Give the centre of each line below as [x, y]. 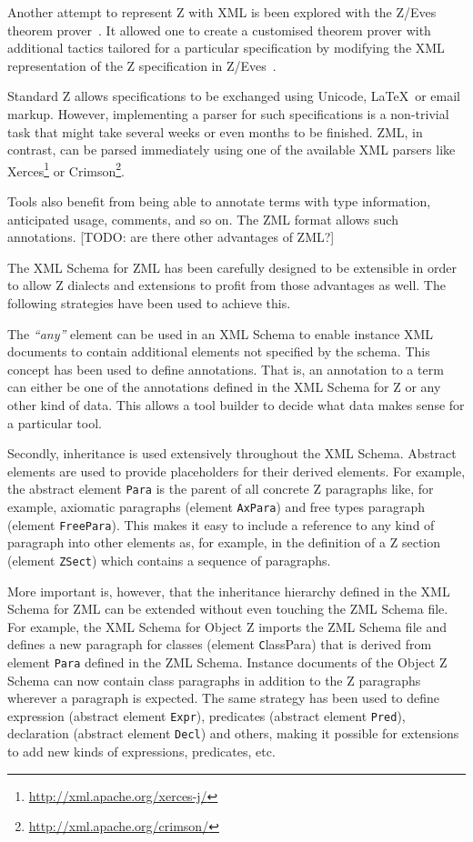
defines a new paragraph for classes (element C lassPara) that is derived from [220, 644]
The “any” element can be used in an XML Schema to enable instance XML [221, 333]
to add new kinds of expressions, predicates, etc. [141, 752]
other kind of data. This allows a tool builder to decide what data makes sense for [236, 404]
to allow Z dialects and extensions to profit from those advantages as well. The [226, 285]
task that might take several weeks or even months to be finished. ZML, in [215, 131]
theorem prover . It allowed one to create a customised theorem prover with [219, 30]
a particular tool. [55, 422]
